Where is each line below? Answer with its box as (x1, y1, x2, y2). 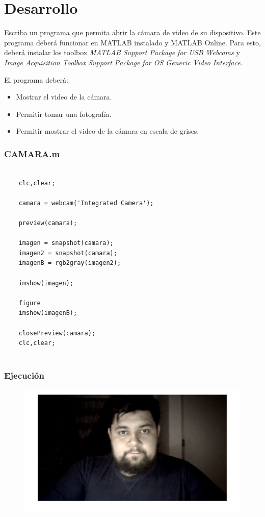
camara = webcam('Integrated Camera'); (18, 199, 154, 207)
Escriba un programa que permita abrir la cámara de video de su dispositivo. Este (4, 27, 261, 38)
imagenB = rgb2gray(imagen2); (18, 259, 121, 267)
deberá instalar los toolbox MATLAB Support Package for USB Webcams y (4, 47, 240, 58)
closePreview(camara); (18, 329, 95, 337)
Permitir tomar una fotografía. (16, 108, 112, 119)
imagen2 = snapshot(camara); (18, 249, 117, 257)
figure (18, 299, 41, 307)
